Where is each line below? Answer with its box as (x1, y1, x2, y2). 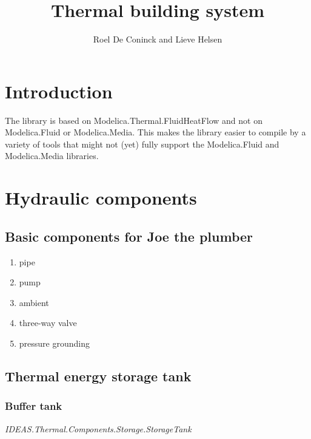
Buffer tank (5, 398, 62, 413)
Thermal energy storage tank (5, 366, 192, 385)
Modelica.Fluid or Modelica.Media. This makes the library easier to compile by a (5, 126, 306, 138)
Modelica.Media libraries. (5, 149, 99, 162)
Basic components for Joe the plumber (5, 226, 253, 245)
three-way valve (19, 316, 77, 329)
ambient (19, 296, 49, 308)
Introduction (5, 78, 113, 103)
